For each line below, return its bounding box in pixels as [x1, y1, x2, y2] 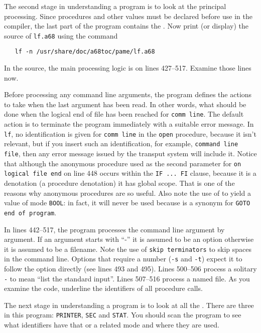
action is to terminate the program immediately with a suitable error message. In [4, 119, 254, 129]
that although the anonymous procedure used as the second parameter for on [4, 158, 241, 168]
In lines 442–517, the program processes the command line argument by [4, 224, 225, 234]
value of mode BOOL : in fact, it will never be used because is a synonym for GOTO [4, 197, 250, 208]
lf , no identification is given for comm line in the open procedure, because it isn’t [4, 128, 256, 139]
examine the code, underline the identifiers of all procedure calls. [4, 283, 203, 293]
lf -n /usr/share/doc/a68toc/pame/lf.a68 [15, 48, 155, 56]
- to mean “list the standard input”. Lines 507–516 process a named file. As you [4, 273, 250, 283]
